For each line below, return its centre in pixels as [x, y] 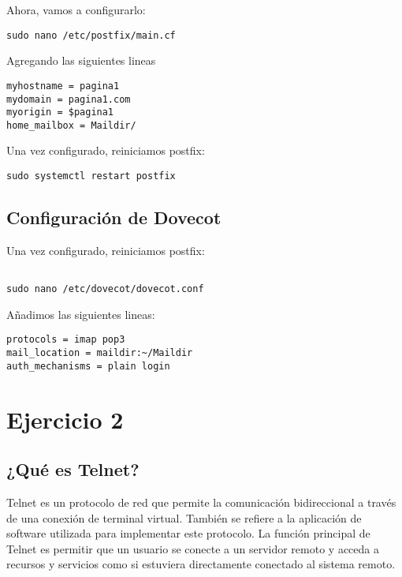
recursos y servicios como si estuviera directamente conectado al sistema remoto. [201, 564]
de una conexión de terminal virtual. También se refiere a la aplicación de [184, 517]
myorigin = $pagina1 [60, 112]
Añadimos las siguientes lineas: [81, 314]
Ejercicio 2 [65, 419]
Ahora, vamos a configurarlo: [76, 9]
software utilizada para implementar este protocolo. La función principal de [188, 533]
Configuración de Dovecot [114, 217]
